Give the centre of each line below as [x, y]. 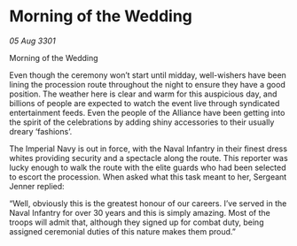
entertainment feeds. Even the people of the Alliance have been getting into [147, 112]
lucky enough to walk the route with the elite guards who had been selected [148, 167]
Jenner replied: [37, 186]
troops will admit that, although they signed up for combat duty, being [137, 222]
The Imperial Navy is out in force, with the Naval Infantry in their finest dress [148, 149]
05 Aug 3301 [32, 41]
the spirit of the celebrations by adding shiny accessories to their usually [142, 122]
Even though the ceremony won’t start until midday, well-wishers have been [148, 75]
